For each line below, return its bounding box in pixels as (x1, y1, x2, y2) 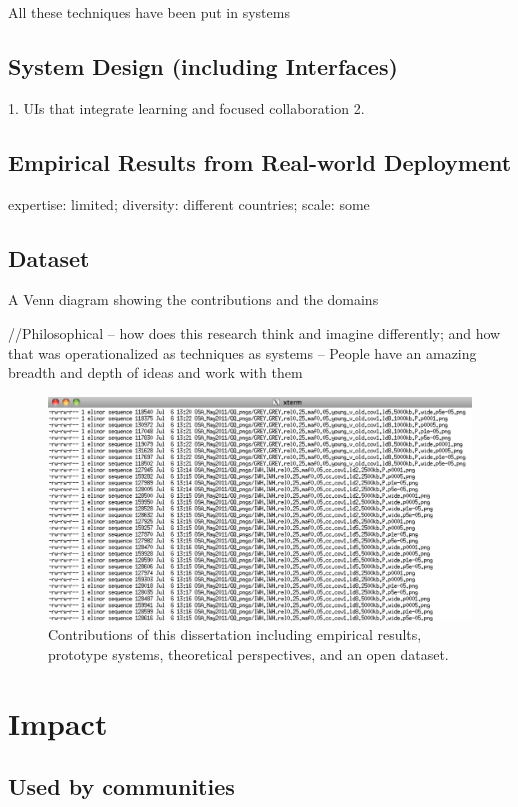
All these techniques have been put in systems (8, 2, 290, 22)
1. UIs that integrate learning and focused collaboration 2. (8, 97, 365, 118)
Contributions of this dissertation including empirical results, (48, 624, 422, 645)
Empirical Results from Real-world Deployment (8, 146, 512, 177)
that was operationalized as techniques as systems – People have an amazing (8, 342, 477, 363)
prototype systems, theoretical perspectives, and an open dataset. (48, 643, 449, 664)
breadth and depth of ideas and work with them (8, 362, 303, 383)
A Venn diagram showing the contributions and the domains (8, 289, 379, 310)
